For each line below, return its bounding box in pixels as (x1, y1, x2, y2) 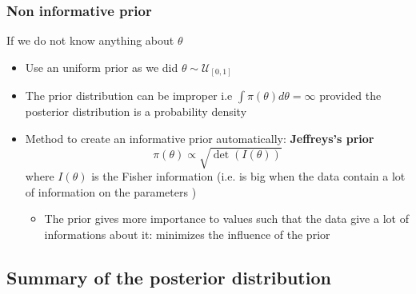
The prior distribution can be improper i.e (25, 87, 233, 104)
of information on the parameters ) (25, 183, 197, 200)
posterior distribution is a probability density (25, 103, 247, 120)
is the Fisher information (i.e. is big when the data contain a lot (91, 168, 406, 185)
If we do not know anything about (6, 32, 174, 49)
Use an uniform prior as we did (25, 58, 178, 75)
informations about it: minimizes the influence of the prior (44, 225, 330, 242)
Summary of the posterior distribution (6, 264, 331, 289)
